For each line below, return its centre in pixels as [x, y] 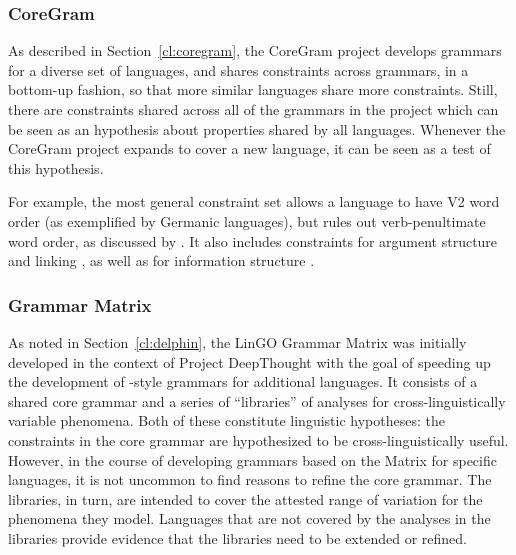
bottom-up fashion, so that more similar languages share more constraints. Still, [253, 89]
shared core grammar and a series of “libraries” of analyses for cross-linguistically [257, 400]
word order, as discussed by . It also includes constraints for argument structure [253, 240]
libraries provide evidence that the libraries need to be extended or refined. [237, 537]
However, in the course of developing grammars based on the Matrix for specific [252, 459]
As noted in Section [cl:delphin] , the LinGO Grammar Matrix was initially [237, 341]
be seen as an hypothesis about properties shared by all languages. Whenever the [257, 128]
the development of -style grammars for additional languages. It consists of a [243, 381]
